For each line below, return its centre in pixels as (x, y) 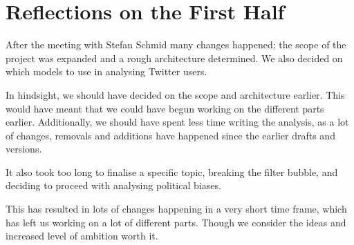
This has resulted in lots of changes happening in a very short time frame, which (176, 209)
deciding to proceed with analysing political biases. (113, 185)
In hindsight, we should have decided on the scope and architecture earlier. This (175, 94)
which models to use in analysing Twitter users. (106, 71)
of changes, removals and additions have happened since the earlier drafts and (170, 135)
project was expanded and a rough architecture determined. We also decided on (174, 58)
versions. (24, 149)
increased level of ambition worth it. (82, 236)
